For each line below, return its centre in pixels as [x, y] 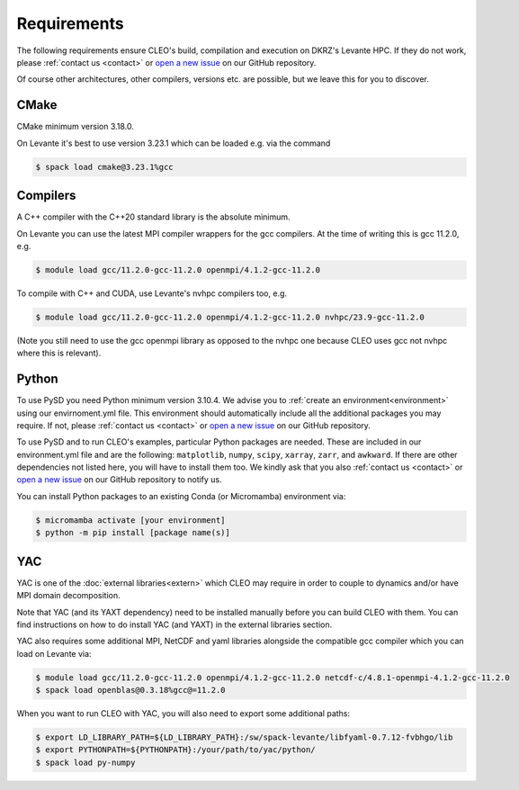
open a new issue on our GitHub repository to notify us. [119, 480]
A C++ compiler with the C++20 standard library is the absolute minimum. [154, 217]
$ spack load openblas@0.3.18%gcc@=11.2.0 [130, 690]
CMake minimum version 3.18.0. [76, 127]
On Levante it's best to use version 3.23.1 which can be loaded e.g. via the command [174, 143]
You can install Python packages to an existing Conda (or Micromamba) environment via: [181, 496]
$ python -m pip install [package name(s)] [133, 533]
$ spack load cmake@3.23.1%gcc [105, 167]
